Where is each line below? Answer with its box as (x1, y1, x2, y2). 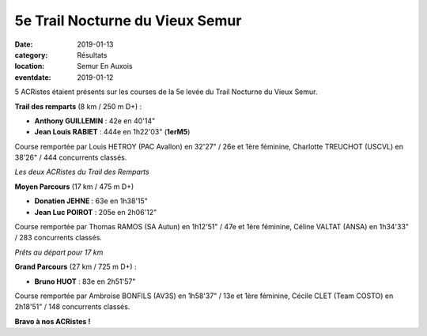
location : (14, 62, 45, 71)
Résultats (77, 50, 108, 59)
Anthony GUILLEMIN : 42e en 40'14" (34, 115, 156, 126)
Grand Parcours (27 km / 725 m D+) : (14, 262, 138, 272)
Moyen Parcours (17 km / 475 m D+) (14, 182, 134, 191)
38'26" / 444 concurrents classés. (14, 153, 127, 162)
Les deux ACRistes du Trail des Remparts (14, 167, 149, 177)
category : (14, 50, 48, 59)
